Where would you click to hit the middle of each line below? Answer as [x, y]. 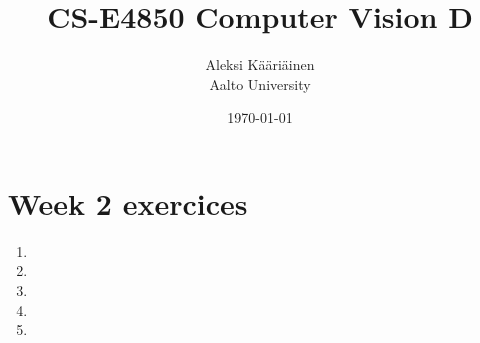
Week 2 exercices [128, 202]
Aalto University [260, 83]
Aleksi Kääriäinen [260, 64]
